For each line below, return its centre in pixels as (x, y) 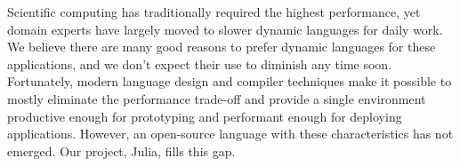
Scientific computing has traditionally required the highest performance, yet (214, 12)
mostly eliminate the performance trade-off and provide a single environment (217, 98)
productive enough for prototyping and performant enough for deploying (205, 116)
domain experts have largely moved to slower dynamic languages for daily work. (225, 29)
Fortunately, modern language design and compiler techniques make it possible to (230, 81)
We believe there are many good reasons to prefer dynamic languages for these (222, 47)
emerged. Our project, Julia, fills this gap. (121, 150)
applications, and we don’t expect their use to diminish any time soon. (200, 63)
